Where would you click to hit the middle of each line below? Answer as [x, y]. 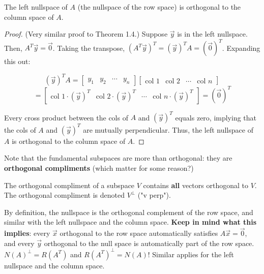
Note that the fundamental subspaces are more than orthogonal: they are [118, 158]
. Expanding [241, 48]
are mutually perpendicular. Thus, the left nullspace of [168, 129]
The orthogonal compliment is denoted [64, 195]
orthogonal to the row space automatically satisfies [139, 233]
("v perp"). [154, 195]
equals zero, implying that [216, 117]
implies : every [27, 233]
